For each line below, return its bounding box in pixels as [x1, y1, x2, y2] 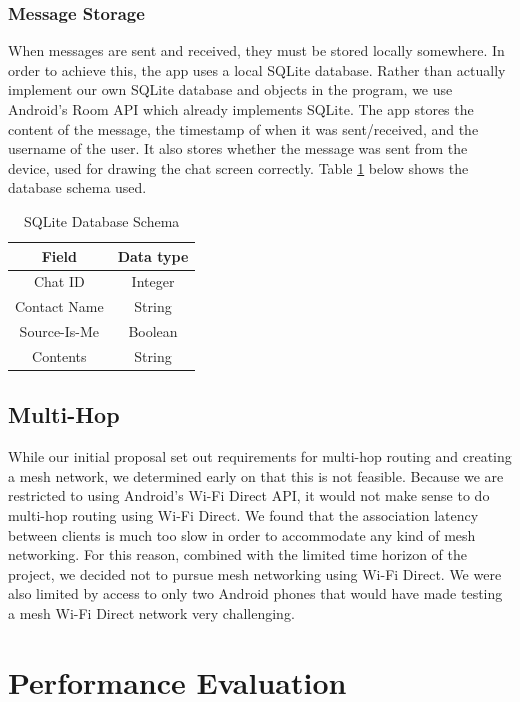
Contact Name [15, 296, 104, 317]
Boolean [128, 321, 178, 342]
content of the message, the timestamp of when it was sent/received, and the [8, 118, 479, 139]
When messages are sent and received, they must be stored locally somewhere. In [8, 40, 505, 61]
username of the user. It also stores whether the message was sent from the [8, 138, 468, 159]
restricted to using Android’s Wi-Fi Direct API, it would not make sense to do [8, 485, 490, 506]
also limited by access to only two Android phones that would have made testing [8, 583, 503, 604]
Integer [131, 271, 175, 292]
